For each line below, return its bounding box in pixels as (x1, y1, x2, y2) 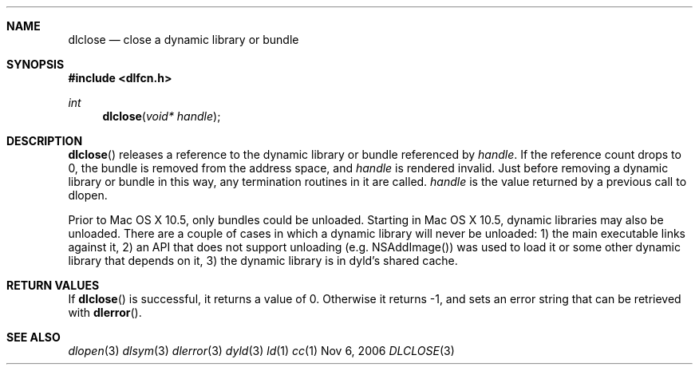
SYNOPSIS (6, 57, 65, 71)
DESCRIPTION (6, 134, 83, 148)
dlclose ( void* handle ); (102, 109, 221, 123)
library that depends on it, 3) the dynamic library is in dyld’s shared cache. (68, 254, 458, 267)
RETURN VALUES (6, 278, 100, 292)
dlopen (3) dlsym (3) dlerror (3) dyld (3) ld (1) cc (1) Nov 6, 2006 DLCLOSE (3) (68, 344, 455, 357)
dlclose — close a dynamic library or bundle (68, 33, 299, 46)
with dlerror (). (68, 306, 142, 319)
